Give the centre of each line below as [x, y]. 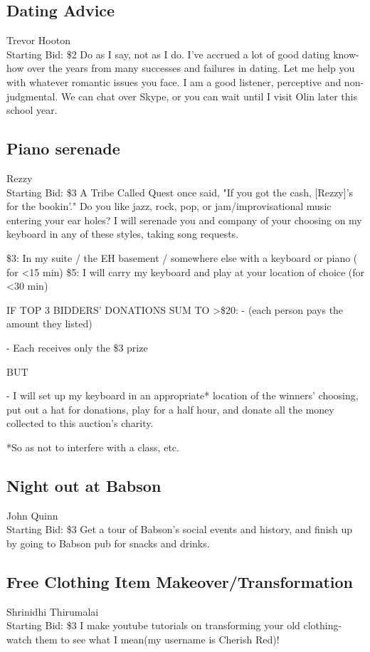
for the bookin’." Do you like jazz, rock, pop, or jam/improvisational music [169, 206]
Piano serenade [63, 148]
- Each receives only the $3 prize [77, 347]
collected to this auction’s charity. [80, 423]
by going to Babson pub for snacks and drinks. [108, 543]
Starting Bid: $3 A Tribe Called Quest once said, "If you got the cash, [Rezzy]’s [180, 192]
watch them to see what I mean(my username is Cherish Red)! [143, 639]
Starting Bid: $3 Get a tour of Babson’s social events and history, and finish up [180, 529]
